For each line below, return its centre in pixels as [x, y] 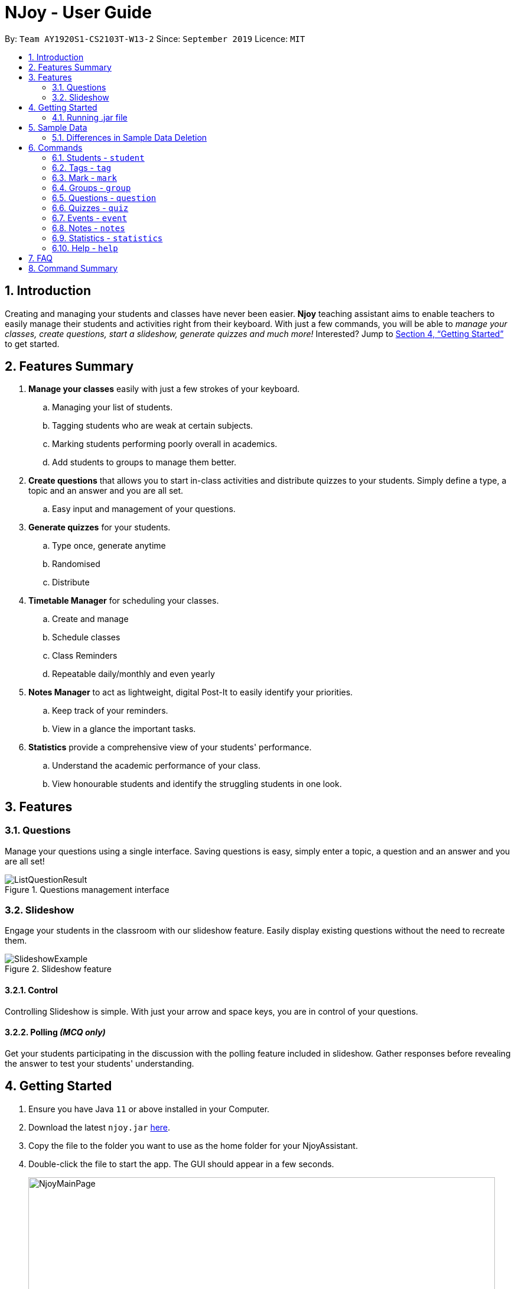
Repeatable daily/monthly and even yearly [133, 674]
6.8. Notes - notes [89, 228]
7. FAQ [41, 258]
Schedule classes [86, 637]
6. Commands [56, 147]
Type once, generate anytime [109, 546]
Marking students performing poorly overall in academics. [165, 444]
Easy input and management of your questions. [144, 509]
